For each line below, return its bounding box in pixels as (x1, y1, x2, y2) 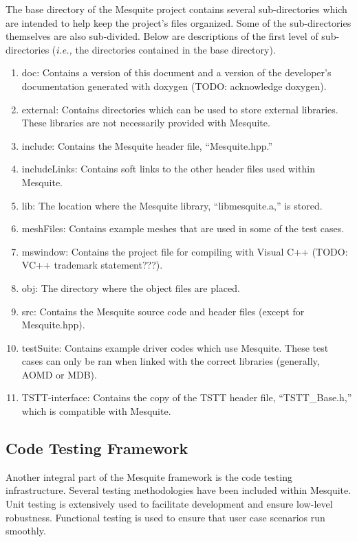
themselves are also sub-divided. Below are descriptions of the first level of (6, 29, 318, 43)
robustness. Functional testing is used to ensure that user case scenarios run (6, 510, 325, 524)
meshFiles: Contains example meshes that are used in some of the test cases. (21, 221, 345, 236)
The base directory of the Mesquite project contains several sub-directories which (6, 2, 347, 16)
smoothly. (6, 523, 46, 538)
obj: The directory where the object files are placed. (21, 280, 240, 295)
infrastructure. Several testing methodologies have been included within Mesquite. (6, 483, 351, 497)
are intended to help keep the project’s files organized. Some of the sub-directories (6, 15, 351, 30)
